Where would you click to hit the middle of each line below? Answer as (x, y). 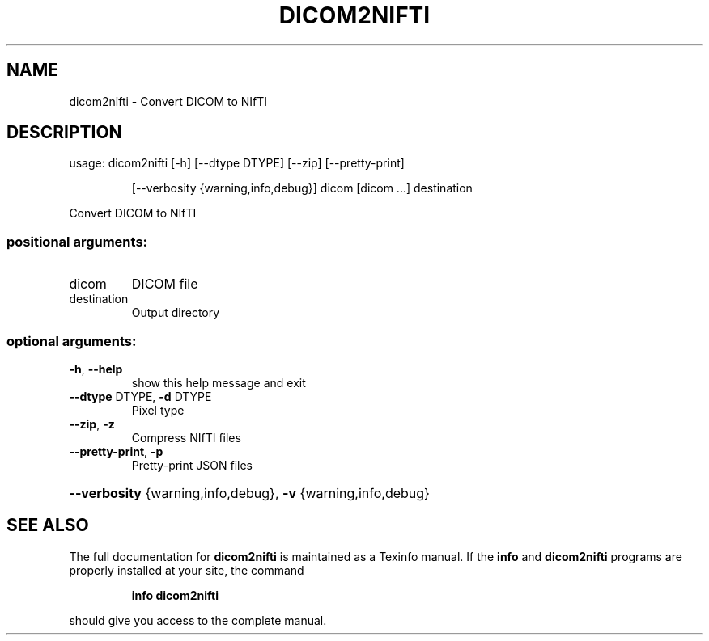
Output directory (176, 313)
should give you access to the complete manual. (198, 620)
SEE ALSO (48, 525)
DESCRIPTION (64, 133)
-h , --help (96, 369)
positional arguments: (77, 241)
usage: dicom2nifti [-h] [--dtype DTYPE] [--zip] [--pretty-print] (237, 163)
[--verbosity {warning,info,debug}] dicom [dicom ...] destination (302, 188)
